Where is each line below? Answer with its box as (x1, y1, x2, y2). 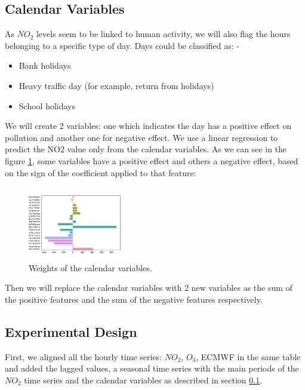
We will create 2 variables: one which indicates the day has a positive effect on (5, 119, 292, 132)
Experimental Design (5, 323, 137, 341)
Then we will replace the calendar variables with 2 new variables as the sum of (5, 281, 292, 294)
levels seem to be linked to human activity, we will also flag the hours (36, 27, 291, 40)
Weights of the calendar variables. (29, 261, 152, 274)
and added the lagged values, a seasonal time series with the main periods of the (5, 362, 299, 374)
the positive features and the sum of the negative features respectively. (5, 293, 263, 306)
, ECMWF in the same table (196, 350, 301, 363)
